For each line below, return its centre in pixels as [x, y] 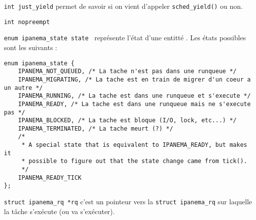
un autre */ [23, 88]
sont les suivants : [31, 47]
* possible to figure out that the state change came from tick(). [134, 161]
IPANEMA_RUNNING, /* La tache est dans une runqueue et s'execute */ [134, 96]
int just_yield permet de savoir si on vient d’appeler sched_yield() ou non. [123, 6]
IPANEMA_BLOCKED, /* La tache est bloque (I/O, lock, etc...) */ [127, 121]
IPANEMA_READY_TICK [50, 178]
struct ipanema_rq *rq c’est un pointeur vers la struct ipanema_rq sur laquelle [128, 202]
